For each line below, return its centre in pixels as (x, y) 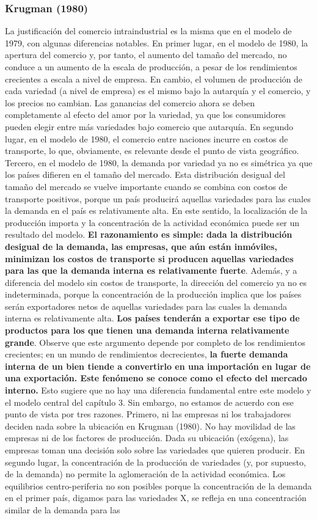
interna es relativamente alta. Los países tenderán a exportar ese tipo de (152, 318)
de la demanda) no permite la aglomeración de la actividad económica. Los (145, 474)
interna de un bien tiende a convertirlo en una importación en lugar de (158, 366)
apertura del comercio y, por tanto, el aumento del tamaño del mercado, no (146, 55)
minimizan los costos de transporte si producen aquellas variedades (149, 258)
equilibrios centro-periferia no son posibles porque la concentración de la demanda (158, 485)
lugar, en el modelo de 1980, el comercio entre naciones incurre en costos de (147, 138)
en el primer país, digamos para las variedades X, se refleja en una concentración (156, 498)
